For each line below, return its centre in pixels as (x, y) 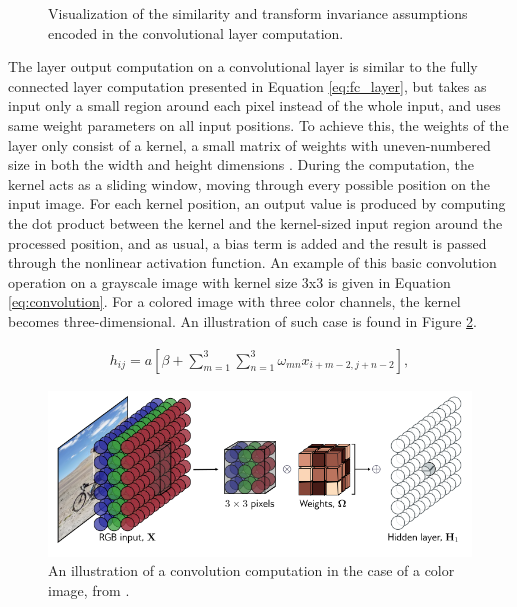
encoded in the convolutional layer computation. (196, 32)
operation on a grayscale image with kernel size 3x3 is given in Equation (229, 281)
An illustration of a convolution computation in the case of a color (251, 570)
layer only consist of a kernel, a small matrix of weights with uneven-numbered (249, 144)
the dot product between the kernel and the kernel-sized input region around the (255, 222)
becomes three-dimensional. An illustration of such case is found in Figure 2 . (243, 320)
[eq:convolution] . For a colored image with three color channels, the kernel (234, 301)
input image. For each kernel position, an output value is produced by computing (257, 203)
